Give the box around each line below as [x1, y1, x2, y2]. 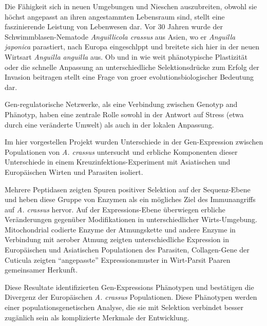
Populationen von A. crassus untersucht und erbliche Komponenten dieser [5, 146, 238, 157]
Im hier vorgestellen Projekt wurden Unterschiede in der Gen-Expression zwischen [5, 136, 263, 147]
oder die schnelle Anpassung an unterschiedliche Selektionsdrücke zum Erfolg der [5, 61, 259, 72]
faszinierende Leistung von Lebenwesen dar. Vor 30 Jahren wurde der [5, 21, 223, 32]
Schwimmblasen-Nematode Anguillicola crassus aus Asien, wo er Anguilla [5, 31, 236, 42]
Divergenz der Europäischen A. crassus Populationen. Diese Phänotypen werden [5, 292, 257, 302]
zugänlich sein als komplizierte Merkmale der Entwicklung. [5, 312, 189, 322]
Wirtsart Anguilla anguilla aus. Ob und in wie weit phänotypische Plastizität [5, 51, 248, 62]
